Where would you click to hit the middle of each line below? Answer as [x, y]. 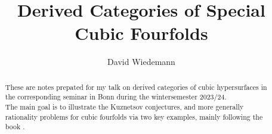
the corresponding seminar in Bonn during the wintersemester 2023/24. [116, 97]
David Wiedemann [141, 62]
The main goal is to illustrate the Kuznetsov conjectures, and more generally [124, 107]
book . [15, 127]
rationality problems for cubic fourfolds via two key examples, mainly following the [134, 116]
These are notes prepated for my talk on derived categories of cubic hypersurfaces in [136, 87]
